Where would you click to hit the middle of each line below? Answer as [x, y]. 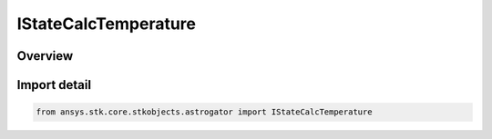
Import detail [54, 85]
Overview [45, 56]
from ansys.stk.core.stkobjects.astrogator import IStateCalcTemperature [204, 112]
